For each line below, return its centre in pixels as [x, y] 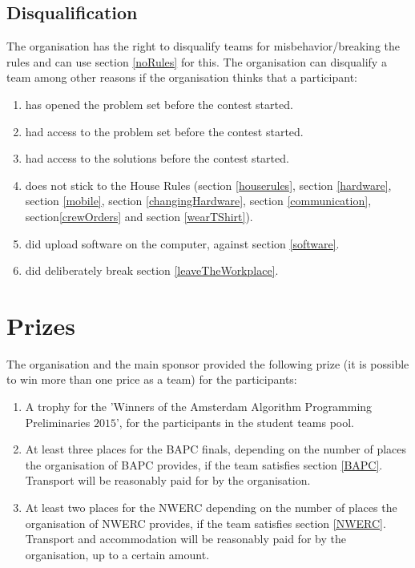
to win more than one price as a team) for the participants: [152, 379]
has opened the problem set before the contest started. [159, 104]
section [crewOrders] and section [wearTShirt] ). [139, 216]
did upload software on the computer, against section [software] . [182, 243]
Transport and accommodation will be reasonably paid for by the [185, 539]
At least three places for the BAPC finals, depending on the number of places [216, 449]
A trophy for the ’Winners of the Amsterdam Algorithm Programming [199, 407]
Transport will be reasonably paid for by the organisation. [168, 480]
